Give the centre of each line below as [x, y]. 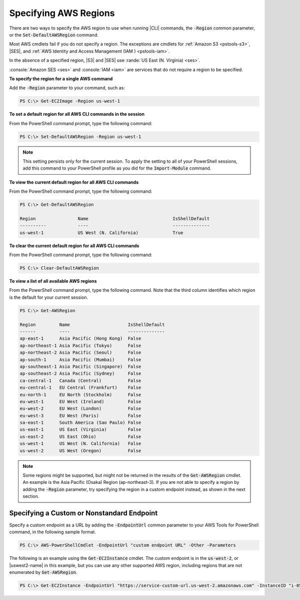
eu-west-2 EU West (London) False [80, 409]
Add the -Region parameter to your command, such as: [67, 88]
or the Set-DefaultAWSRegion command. [54, 35]
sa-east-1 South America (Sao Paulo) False [80, 423]
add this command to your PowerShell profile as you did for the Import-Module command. [117, 168]
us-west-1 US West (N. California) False [80, 444]
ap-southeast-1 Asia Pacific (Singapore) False [80, 366]
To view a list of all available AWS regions [53, 281]
